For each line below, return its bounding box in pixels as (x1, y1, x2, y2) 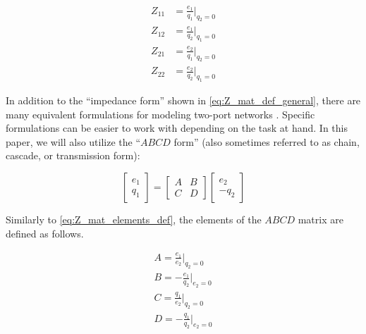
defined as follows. (6, 225, 84, 240)
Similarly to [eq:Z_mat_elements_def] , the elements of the (6, 211, 262, 226)
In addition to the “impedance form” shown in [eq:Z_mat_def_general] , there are (6, 93, 361, 107)
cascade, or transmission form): (6, 148, 140, 163)
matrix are (298, 211, 343, 226)
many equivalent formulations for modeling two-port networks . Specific (6, 106, 315, 121)
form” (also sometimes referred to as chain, (173, 134, 360, 149)
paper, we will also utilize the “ (6, 134, 141, 149)
